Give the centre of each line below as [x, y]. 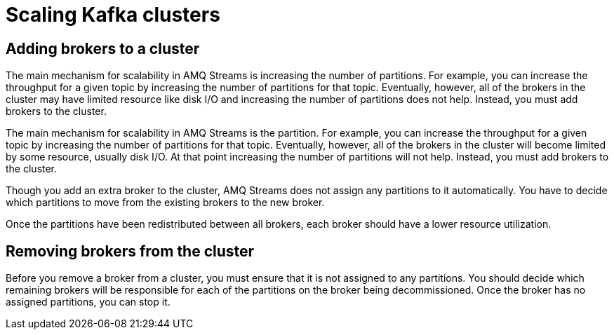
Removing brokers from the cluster [130, 251]
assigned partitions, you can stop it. [88, 302]
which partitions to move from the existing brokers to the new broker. [165, 203]
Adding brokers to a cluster [103, 48]
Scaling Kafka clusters [113, 15]
